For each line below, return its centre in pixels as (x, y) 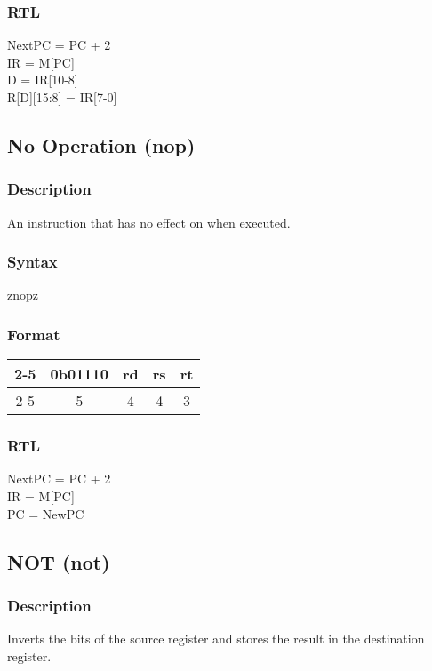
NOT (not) (59, 561)
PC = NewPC (46, 513)
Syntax (32, 262)
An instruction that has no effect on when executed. (149, 222)
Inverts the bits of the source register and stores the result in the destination (216, 639)
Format (34, 334)
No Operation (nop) (101, 144)
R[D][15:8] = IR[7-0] (62, 97)
